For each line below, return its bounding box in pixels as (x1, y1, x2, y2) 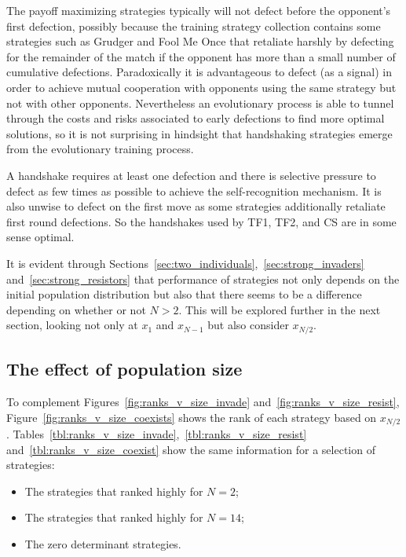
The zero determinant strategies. (24, 535, 181, 552)
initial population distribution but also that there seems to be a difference (6, 286, 362, 302)
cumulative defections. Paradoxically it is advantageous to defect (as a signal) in (6, 64, 392, 80)
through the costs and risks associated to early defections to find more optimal (6, 110, 385, 126)
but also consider (207, 317, 289, 333)
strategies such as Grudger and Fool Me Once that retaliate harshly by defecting (6, 33, 394, 49)
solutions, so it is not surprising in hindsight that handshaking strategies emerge (6, 125, 393, 141)
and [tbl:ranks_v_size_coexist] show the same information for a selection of (6, 441, 375, 457)
